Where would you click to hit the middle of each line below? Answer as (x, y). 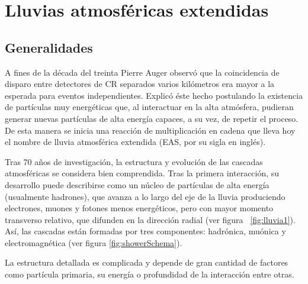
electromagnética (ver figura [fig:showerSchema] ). (94, 242)
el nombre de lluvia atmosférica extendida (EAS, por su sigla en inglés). (135, 142)
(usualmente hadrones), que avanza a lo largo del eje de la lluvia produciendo (145, 196)
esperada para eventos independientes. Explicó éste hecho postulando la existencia (154, 95)
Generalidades (49, 47)
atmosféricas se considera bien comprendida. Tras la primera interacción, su (142, 173)
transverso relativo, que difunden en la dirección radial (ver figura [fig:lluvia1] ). (150, 219)
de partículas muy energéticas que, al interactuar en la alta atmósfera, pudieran (149, 107)
